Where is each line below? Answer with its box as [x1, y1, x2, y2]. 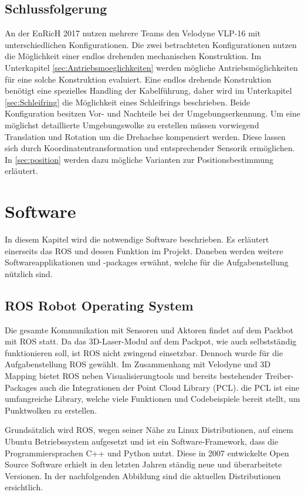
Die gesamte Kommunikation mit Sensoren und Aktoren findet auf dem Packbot [5, 323, 294, 336]
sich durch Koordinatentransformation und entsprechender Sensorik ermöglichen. [5, 142, 295, 154]
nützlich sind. [5, 267, 53, 279]
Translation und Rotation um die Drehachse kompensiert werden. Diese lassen [5, 130, 286, 142]
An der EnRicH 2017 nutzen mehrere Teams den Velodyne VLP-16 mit [5, 27, 261, 39]
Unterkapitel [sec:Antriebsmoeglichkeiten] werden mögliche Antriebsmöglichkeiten [5, 61, 298, 73]
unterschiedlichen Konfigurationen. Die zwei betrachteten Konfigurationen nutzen [5, 38, 297, 50]
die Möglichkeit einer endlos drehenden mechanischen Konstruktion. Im [5, 50, 262, 62]
